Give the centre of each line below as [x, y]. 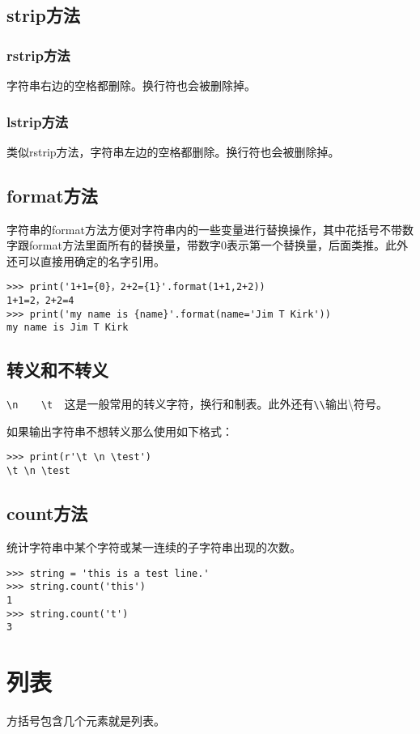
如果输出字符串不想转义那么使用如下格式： [120, 431]
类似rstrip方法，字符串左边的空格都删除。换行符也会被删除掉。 [173, 151]
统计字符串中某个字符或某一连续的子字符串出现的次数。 [154, 546]
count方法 [47, 513]
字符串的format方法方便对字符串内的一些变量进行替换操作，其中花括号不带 [204, 229]
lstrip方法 [38, 121]
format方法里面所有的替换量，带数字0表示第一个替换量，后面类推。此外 [218, 245]
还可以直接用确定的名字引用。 [86, 260]
